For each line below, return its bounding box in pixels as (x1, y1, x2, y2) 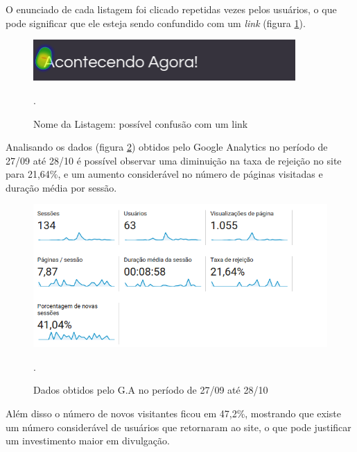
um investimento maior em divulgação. (6, 433, 170, 448)
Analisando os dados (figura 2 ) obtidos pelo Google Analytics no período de (6, 140, 328, 154)
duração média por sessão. (6, 180, 117, 194)
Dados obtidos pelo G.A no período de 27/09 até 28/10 (33, 383, 268, 397)
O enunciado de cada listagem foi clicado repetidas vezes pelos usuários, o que (6, 2, 337, 16)
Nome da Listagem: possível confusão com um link (33, 116, 248, 131)
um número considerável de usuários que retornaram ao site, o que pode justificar (6, 419, 351, 434)
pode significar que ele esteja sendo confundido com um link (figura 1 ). (6, 15, 306, 30)
